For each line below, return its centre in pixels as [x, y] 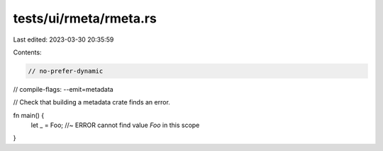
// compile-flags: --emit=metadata [63, 89]
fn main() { [29, 115]
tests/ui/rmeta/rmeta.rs [85, 18]
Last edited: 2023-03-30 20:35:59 [63, 40]
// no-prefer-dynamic [66, 71]
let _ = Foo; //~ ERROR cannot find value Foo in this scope [115, 125]
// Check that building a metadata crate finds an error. [91, 102]
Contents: [27, 52]
